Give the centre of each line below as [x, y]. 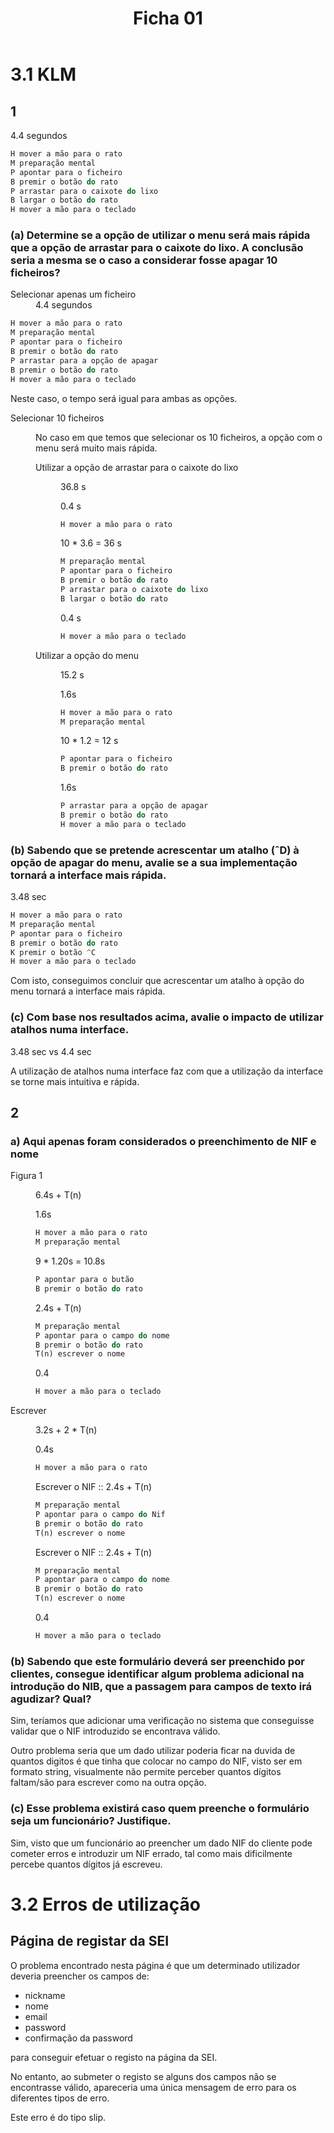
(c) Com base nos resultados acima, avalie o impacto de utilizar [167, 1017]
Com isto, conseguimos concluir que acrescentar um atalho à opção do [157, 981]
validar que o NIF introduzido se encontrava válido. [115, 1731]
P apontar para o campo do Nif [100, 1514]
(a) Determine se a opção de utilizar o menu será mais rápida [160, 235]
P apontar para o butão [85, 1280]
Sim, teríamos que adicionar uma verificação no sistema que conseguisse [162, 1721]
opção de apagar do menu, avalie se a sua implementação [154, 862]
